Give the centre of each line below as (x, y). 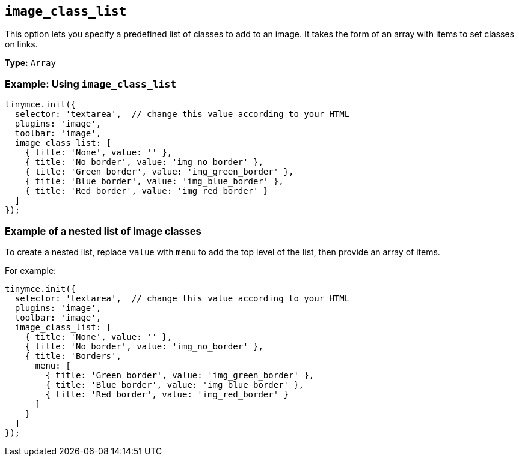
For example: (31, 270)
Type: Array (30, 63)
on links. (21, 44)
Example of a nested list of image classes (103, 231)
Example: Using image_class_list (91, 84)
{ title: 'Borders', (73, 356)
